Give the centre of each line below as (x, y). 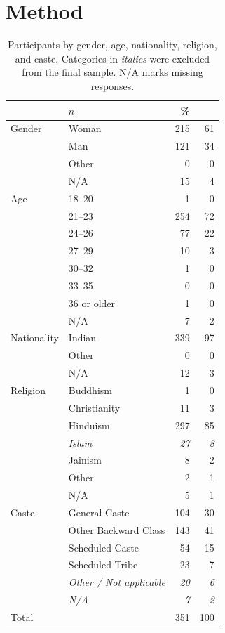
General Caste (99, 512)
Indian (82, 338)
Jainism (85, 460)
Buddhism (90, 390)
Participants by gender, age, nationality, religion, (112, 45)
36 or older (92, 302)
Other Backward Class (117, 529)
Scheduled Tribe (103, 565)
